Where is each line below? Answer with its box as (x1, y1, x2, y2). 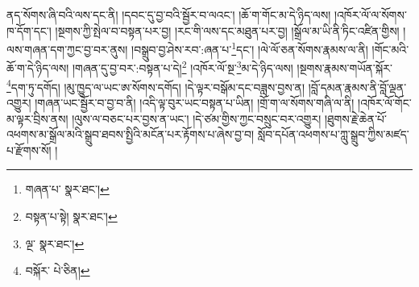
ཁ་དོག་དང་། (6, 22, 52, 39)
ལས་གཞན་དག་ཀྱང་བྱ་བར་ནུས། (6, 40, 128, 57)
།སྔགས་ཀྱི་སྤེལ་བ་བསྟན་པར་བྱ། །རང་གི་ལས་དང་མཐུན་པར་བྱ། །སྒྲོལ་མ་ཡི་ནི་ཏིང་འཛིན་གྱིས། (55, 22, 400, 39)
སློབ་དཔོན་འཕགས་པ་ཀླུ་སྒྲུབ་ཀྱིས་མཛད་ (257, 126, 409, 143)
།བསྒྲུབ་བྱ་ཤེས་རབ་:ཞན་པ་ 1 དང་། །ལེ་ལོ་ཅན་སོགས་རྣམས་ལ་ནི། (131, 39, 368, 57)
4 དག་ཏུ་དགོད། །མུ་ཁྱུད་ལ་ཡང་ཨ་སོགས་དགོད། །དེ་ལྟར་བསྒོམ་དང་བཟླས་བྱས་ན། (6, 76, 305, 95)
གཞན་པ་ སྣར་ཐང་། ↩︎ (25, 181, 110, 198)
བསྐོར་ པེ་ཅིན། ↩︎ (25, 262, 90, 279)
